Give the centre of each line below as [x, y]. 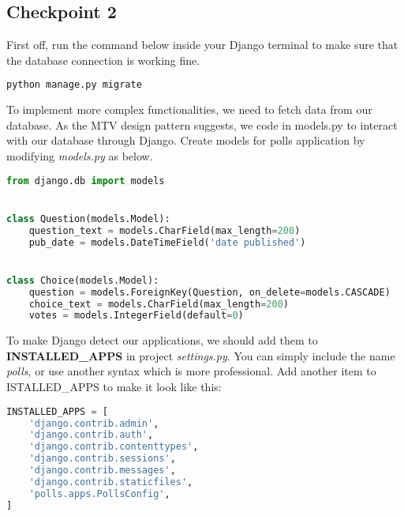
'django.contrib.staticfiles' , [111, 482]
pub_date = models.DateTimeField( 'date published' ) [167, 242]
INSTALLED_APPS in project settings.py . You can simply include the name [201, 355]
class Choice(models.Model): [83, 280]
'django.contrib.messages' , [102, 471]
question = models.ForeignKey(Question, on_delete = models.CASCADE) [209, 292]
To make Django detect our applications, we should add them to [162, 340]
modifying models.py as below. [80, 156]
